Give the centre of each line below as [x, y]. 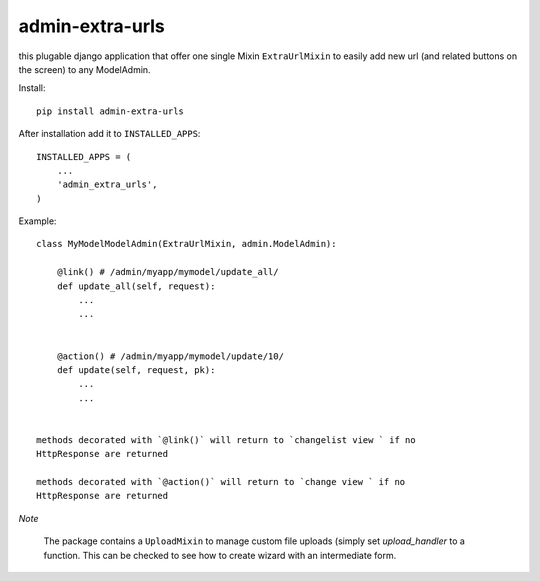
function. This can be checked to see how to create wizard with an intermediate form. [220, 555]
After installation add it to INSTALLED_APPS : [109, 134]
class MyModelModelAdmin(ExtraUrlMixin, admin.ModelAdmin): [186, 244]
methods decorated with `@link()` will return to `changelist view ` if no [226, 439]
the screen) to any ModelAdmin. [84, 69]
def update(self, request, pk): [136, 369]
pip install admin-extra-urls [110, 111]
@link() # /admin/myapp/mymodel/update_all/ [167, 272]
